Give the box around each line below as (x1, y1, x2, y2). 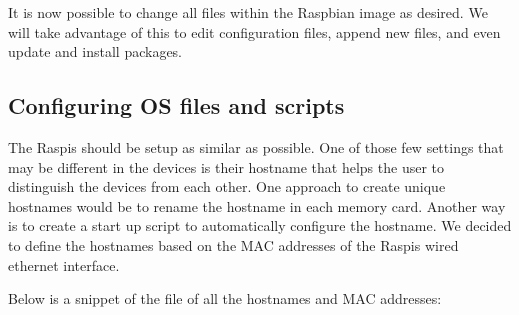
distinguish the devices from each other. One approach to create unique (8, 176, 446, 197)
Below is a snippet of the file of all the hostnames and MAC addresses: (8, 288, 442, 309)
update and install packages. (8, 41, 183, 62)
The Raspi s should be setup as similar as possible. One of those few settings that (8, 136, 504, 157)
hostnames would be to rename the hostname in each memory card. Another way (8, 195, 506, 216)
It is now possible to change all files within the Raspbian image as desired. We (8, 2, 488, 22)
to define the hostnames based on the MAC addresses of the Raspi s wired (8, 234, 459, 255)
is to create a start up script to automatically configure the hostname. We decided (8, 215, 512, 236)
